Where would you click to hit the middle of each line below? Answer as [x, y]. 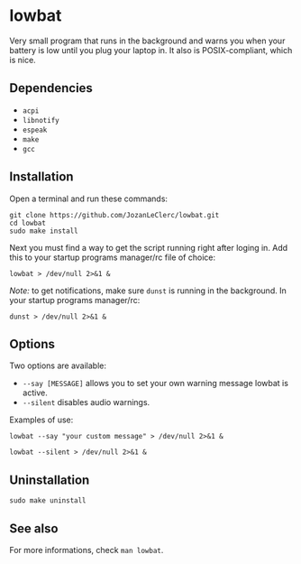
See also [34, 528]
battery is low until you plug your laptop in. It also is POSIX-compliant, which [151, 50]
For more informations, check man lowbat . [87, 550]
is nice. [23, 60]
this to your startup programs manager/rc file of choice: [113, 257]
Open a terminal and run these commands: [89, 199]
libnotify [41, 120]
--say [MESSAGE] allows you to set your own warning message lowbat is [155, 384]
